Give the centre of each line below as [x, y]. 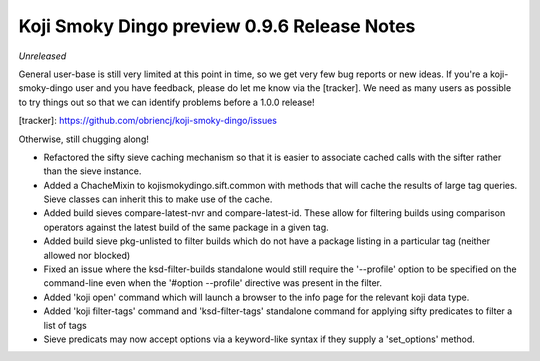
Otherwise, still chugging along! [84, 139]
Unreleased [42, 56]
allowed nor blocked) [87, 255]
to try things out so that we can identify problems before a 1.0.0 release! [166, 102]
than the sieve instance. [92, 171]
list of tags [65, 325]
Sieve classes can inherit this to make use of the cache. [158, 199]
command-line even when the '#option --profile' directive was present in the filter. [213, 283]
